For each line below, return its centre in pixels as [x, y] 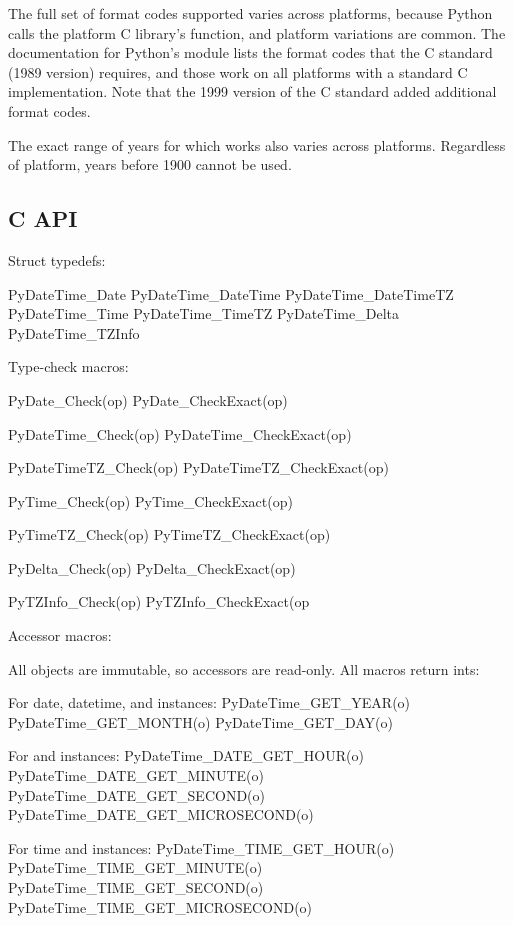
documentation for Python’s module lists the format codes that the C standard [250, 52]
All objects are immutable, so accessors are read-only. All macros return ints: [244, 668]
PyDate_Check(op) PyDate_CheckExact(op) [148, 399]
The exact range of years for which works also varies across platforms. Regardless [257, 144]
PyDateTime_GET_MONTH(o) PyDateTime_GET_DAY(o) [201, 721]
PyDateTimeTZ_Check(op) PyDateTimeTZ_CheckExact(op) [198, 467]
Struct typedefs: [57, 259]
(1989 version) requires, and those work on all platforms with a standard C [238, 71]
